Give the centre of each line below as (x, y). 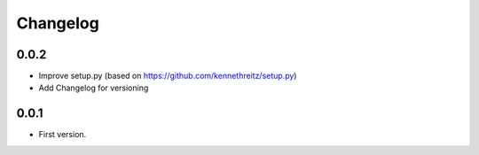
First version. (63, 135)
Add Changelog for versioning (94, 88)
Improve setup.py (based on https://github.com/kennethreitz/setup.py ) (168, 76)
